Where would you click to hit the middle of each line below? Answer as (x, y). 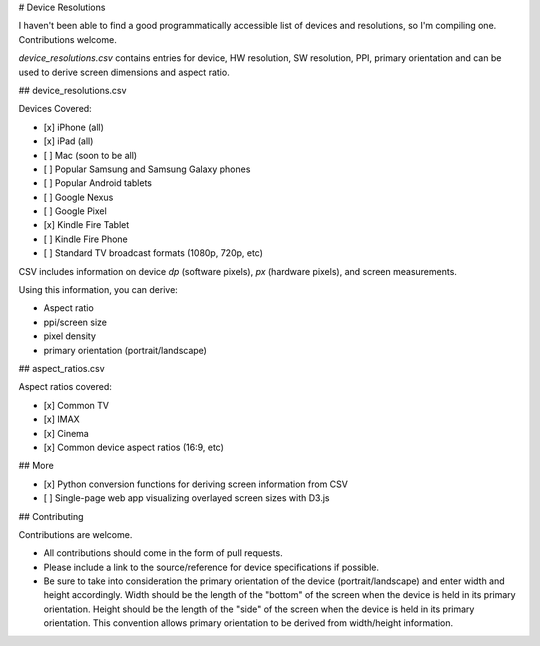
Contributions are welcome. (75, 534)
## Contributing (51, 516)
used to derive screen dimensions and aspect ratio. (124, 72)
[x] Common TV (76, 405)
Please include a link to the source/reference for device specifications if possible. (211, 567)
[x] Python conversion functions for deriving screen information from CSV (196, 484)
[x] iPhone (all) (74, 127)
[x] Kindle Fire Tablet (86, 225)
